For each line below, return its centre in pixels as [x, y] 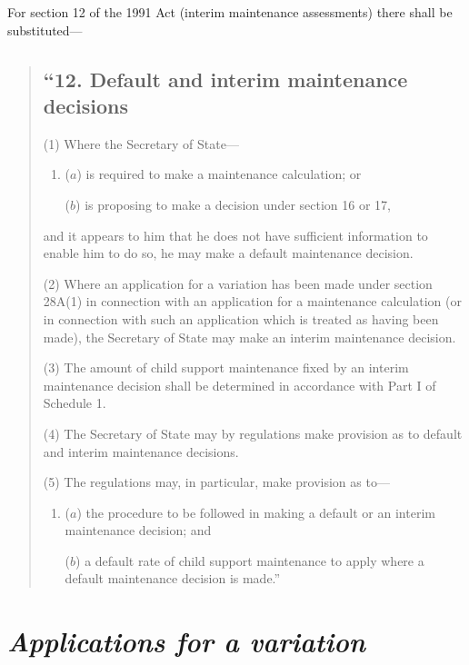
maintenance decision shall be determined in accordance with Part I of [239, 385]
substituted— [45, 30]
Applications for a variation [186, 641]
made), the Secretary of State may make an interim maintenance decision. [249, 337]
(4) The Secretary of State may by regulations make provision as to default [253, 433]
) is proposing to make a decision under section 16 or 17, [233, 204]
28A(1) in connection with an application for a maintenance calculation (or [252, 301]
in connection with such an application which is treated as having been [241, 318]
